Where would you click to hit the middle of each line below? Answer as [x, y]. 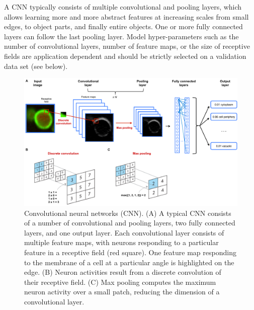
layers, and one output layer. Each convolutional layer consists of [124, 232]
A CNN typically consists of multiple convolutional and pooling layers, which [123, 7]
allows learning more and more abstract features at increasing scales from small [126, 16]
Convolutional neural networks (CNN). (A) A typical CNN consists [128, 213]
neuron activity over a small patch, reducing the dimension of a [122, 292]
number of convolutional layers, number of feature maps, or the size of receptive [127, 46]
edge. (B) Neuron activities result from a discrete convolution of [123, 272]
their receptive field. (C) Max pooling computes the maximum [120, 282]
